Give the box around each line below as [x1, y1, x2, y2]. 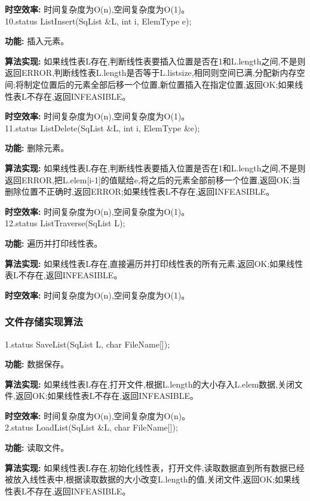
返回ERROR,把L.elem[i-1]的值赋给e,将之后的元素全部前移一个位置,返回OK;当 [5, 173, 300, 186]
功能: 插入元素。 [5, 35, 69, 47]
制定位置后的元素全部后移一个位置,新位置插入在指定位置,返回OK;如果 [23, 78, 295, 90]
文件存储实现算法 [5, 314, 83, 329]
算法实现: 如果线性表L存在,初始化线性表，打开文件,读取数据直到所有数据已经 [5, 461, 305, 474]
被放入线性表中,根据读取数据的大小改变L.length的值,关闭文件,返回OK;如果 [5, 473, 292, 485]
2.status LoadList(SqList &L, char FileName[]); [5, 421, 178, 434]
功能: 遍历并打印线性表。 [5, 236, 103, 249]
